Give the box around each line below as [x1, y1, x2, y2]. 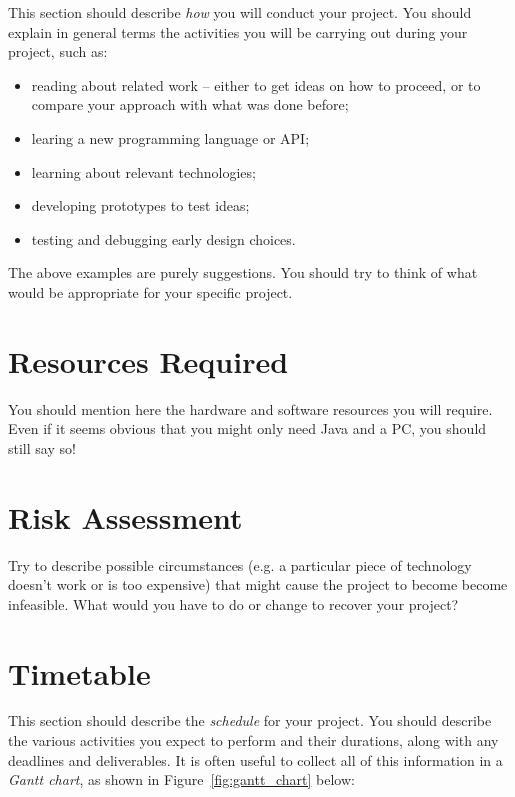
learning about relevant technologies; [31, 161, 256, 182]
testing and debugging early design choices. [31, 228, 296, 249]
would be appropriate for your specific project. [8, 281, 293, 302]
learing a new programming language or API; [31, 127, 310, 148]
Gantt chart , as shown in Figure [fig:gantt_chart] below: [8, 769, 355, 790]
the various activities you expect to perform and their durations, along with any [8, 730, 499, 751]
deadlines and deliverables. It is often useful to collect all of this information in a [8, 749, 503, 770]
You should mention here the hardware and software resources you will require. [8, 398, 493, 419]
